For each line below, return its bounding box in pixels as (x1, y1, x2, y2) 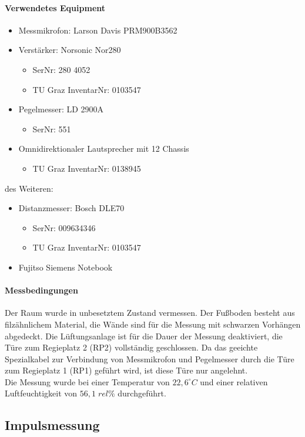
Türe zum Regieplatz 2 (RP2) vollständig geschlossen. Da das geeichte (5, 341, 258, 353)
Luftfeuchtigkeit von (5, 387, 78, 399)
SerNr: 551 (32, 122, 71, 135)
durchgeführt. (118, 387, 166, 399)
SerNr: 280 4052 (32, 63, 91, 75)
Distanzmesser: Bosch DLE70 (18, 202, 125, 214)
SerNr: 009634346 (32, 221, 96, 233)
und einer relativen (200, 375, 268, 388)
